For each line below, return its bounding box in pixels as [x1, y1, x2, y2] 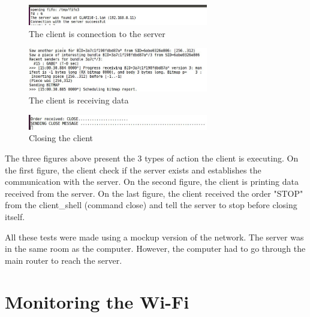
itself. [5, 210, 25, 222]
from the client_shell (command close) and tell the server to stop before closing [5, 199, 297, 211]
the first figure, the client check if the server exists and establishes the [5, 163, 261, 176]
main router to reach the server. [5, 254, 122, 266]
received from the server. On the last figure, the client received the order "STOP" [5, 187, 303, 199]
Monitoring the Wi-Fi [5, 289, 189, 313]
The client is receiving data [29, 94, 129, 106]
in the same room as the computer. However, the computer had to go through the [5, 242, 306, 255]
